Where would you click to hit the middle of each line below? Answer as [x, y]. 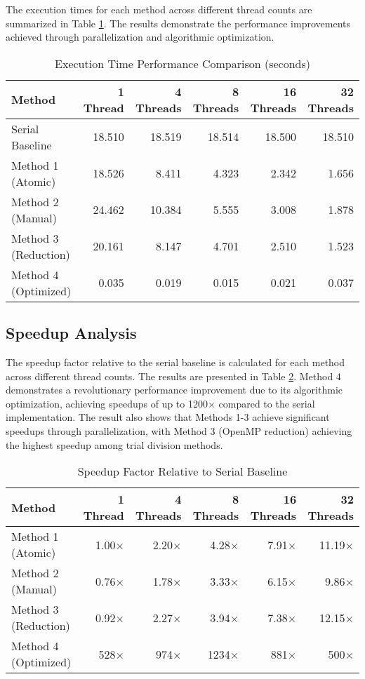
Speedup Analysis [71, 333]
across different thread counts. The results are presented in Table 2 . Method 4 [173, 376]
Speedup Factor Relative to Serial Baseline [182, 471]
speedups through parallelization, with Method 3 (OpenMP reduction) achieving [179, 430]
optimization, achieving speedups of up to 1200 [107, 403]
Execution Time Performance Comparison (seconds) [182, 63]
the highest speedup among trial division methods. [114, 444]
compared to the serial [267, 403]
